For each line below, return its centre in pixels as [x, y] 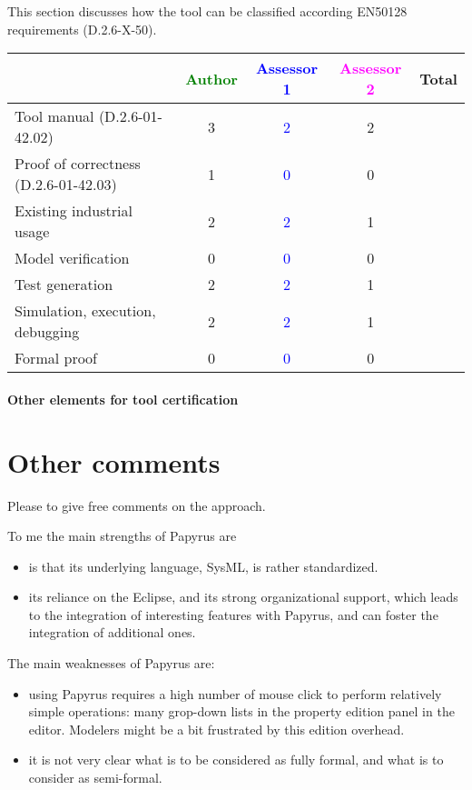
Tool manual [54, 116]
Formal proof [56, 358]
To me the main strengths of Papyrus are [122, 536]
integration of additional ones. [112, 632]
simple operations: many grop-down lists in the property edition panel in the [241, 711]
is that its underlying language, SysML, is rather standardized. [203, 566]
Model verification [72, 258]
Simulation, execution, [85, 311]
